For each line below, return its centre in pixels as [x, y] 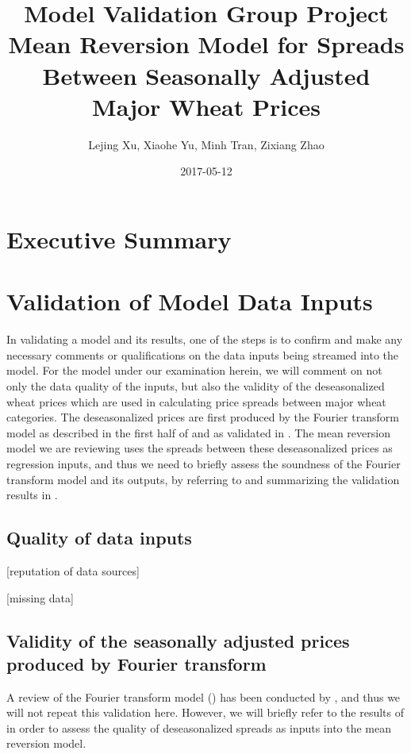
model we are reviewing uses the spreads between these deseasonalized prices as [200, 448]
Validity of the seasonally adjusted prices [178, 640]
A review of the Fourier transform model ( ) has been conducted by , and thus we [204, 696]
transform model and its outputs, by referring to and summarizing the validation [203, 479]
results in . [32, 495]
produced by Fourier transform [136, 663]
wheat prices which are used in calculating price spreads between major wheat [196, 401]
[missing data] [40, 597]
